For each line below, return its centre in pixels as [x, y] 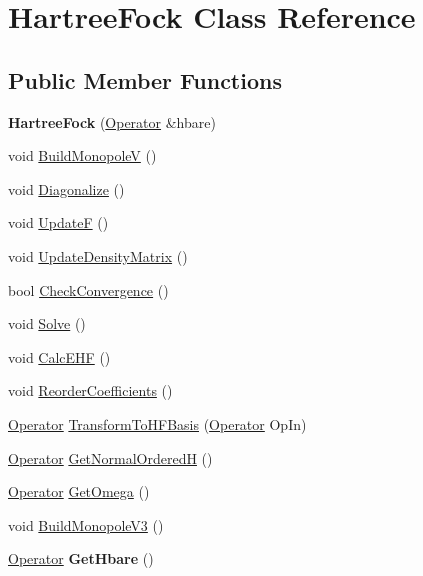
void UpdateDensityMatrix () [98, 255]
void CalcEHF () [59, 356]
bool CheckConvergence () [88, 289]
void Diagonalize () [66, 188]
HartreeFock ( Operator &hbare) [112, 121]
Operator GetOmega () [79, 491]
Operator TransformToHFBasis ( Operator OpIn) [157, 423]
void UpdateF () [58, 222]
